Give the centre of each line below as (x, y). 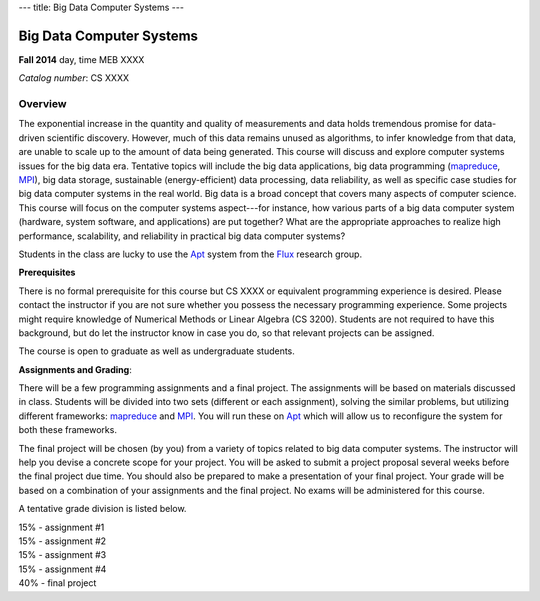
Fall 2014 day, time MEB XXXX (81, 59)
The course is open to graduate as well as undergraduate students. (156, 351)
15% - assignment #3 (62, 555)
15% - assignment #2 (62, 541)
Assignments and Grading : (75, 369)
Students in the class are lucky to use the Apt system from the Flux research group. (190, 254)
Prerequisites (47, 272)
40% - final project (57, 583)
